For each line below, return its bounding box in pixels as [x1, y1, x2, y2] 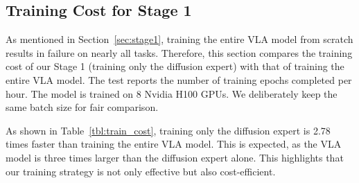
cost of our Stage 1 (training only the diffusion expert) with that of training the [6, 59, 344, 73]
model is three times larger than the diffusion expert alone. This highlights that [6, 150, 344, 164]
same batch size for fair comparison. [6, 100, 159, 114]
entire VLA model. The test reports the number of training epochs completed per [6, 72, 352, 87]
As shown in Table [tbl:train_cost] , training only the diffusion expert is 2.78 [6, 123, 331, 137]
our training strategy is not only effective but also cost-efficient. [6, 164, 276, 178]
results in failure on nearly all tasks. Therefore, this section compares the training [6, 45, 353, 60]
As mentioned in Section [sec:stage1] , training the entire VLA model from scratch [6, 32, 353, 46]
